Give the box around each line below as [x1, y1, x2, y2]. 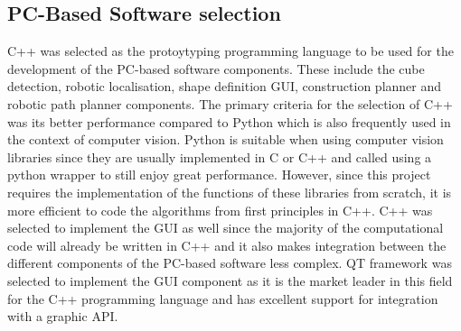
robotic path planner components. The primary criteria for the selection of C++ [7, 94, 453, 113]
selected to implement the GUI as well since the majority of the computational [7, 218, 444, 237]
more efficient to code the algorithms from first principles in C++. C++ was [7, 200, 433, 219]
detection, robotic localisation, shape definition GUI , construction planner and [7, 77, 442, 96]
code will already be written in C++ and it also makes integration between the [7, 235, 447, 254]
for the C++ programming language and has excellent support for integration [7, 289, 438, 308]
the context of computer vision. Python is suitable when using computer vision [7, 130, 444, 149]
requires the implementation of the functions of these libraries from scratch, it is [7, 182, 452, 201]
